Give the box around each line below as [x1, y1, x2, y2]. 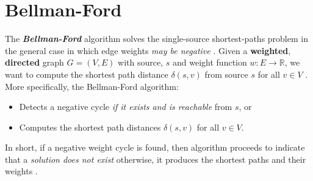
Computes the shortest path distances [19, 120, 161, 133]
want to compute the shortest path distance [5, 67, 168, 80]
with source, [118, 56, 164, 69]
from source [204, 67, 248, 80]
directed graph [5, 56, 64, 69]
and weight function [173, 56, 247, 69]
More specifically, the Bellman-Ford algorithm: [5, 80, 179, 92]
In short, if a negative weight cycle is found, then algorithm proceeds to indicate [5, 141, 305, 154]
